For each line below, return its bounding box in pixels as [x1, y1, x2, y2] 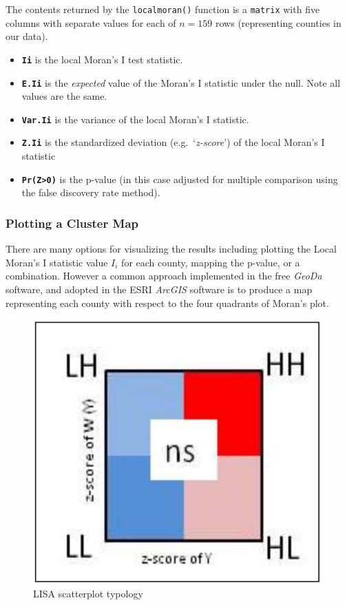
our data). [6, 29, 48, 43]
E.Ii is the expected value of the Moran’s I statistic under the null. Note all [21, 75, 341, 89]
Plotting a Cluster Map [6, 214, 138, 231]
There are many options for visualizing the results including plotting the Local [6, 242, 337, 256]
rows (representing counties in [215, 15, 341, 30]
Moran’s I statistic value [6, 255, 108, 269]
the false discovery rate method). [21, 185, 160, 200]
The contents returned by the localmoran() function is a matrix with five [6, 2, 320, 16]
